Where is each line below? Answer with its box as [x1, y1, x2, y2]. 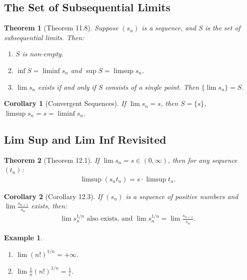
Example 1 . [4, 232, 43, 242]
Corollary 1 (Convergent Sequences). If [4, 98, 126, 108]
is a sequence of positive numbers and [126, 191, 238, 201]
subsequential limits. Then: [4, 32, 84, 42]
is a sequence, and [141, 23, 196, 33]
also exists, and [86, 215, 133, 223]
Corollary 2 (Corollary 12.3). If [4, 191, 103, 201]
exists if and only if [38, 81, 96, 92]
